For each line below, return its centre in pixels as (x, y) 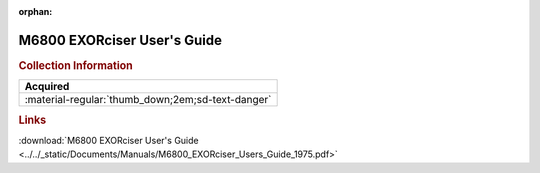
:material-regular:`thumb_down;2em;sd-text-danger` (148, 100)
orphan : (35, 11)
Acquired (47, 87)
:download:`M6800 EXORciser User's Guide (108, 140)
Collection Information (76, 65)
